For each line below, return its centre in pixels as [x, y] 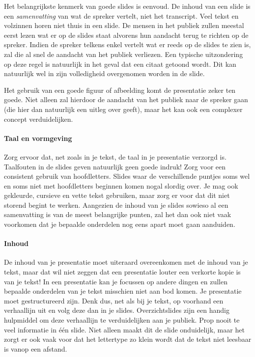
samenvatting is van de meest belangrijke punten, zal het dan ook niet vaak [118, 214]
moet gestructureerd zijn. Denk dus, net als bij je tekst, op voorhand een [114, 300]
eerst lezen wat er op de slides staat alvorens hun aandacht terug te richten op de [126, 35]
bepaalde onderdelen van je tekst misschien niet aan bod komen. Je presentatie [123, 291]
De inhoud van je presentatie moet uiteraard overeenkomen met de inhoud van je [126, 262]
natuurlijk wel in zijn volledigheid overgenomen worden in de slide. [104, 73]
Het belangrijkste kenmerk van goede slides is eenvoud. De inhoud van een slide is [127, 6]
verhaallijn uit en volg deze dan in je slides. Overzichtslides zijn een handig [117, 310]
